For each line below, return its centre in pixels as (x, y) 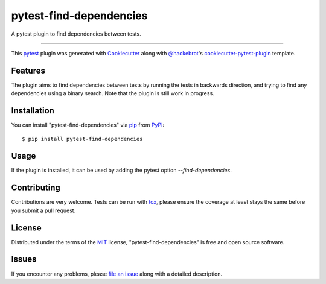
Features (28, 70)
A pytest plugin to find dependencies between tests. (76, 34)
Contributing (36, 188)
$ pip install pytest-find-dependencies (82, 139)
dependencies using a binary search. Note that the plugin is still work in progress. (113, 93)
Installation (33, 111)
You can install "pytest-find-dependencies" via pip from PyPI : (88, 125)
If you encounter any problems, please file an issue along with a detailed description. (117, 274)
